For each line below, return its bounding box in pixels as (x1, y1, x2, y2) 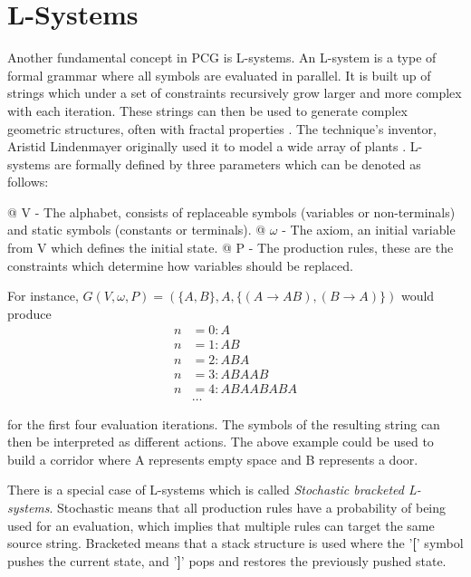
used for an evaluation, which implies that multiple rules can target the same (7, 515, 435, 534)
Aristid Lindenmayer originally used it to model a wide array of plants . (7, 137, 407, 156)
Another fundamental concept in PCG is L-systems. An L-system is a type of (7, 48, 437, 67)
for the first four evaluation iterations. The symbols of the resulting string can (7, 414, 440, 433)
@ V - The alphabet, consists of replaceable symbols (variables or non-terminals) (7, 202, 456, 221)
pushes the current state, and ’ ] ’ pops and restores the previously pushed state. (7, 551, 447, 570)
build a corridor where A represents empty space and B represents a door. (7, 449, 418, 468)
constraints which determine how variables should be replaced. (7, 255, 353, 274)
